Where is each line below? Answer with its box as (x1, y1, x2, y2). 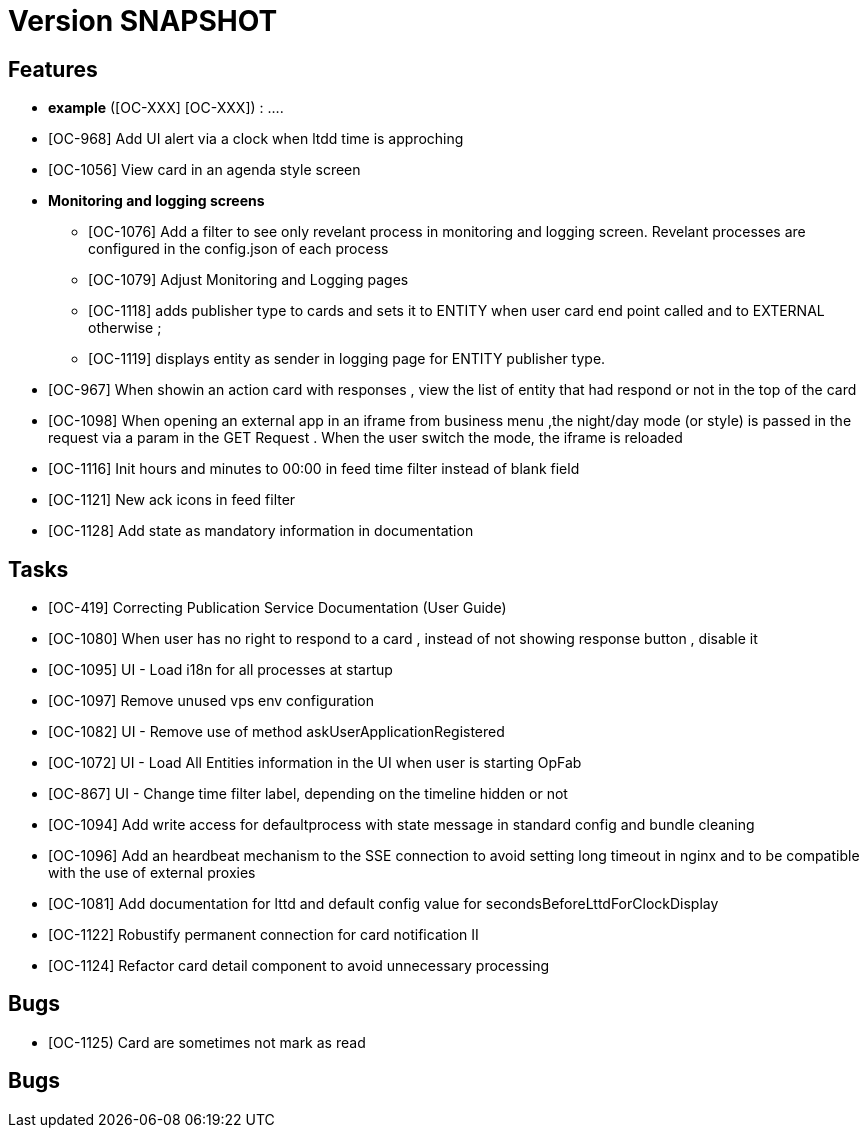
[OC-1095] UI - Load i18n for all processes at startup (48, 661, 393, 679)
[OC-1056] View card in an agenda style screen (48, 161, 361, 179)
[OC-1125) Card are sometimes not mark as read (48, 1033, 366, 1051)
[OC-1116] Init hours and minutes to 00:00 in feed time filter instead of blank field (48, 460, 580, 478)
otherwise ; (88, 319, 162, 337)
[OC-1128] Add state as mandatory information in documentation (48, 522, 474, 540)
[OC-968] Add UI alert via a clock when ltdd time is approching (48, 130, 464, 148)
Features (8, 56, 98, 82)
